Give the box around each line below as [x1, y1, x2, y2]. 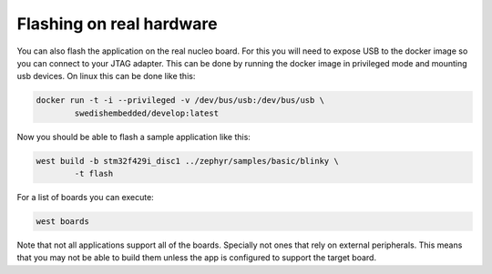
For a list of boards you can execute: [16, 192, 154, 203]
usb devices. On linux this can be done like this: [16, 71, 196, 82]
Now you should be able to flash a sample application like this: [16, 131, 251, 142]
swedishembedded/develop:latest [74, 107, 219, 118]
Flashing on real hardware [16, 14, 218, 34]
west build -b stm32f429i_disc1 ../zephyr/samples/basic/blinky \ [36, 156, 339, 166]
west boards [36, 217, 90, 227]
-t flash [74, 168, 114, 179]
